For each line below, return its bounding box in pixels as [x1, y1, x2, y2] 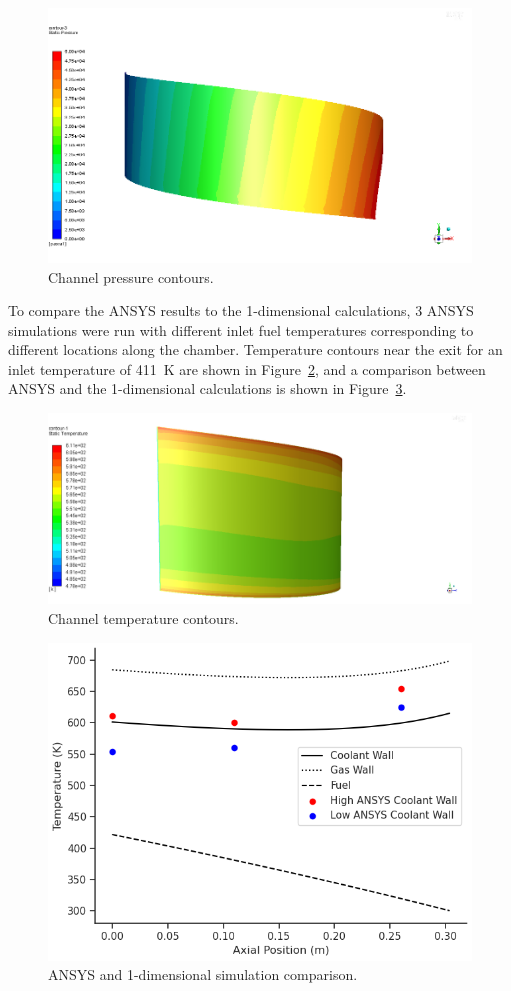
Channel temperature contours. [48, 607, 239, 628]
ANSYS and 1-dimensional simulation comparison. [48, 964, 358, 985]
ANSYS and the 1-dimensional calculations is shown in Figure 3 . [8, 378, 407, 399]
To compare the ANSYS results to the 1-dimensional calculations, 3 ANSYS [8, 300, 474, 321]
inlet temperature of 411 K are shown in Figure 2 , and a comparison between [8, 358, 486, 379]
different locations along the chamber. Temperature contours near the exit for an [8, 339, 503, 360]
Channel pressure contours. [48, 266, 214, 287]
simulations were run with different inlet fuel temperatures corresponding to [8, 319, 474, 340]
